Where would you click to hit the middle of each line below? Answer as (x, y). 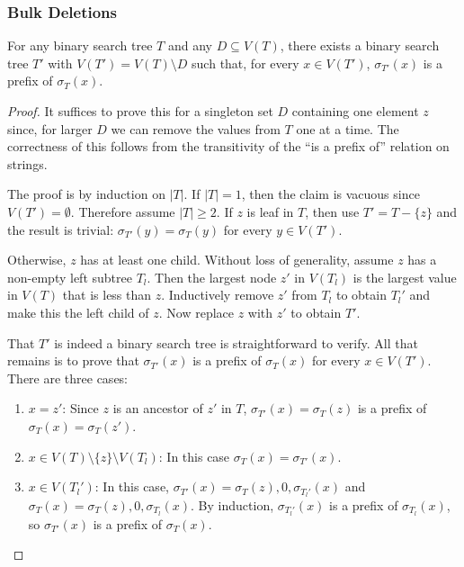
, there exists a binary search (360, 45)
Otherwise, (37, 260)
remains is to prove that (73, 360)
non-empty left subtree (70, 277)
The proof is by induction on (86, 194)
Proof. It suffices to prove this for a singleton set (140, 111)
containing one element (355, 111)
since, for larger (50, 128)
